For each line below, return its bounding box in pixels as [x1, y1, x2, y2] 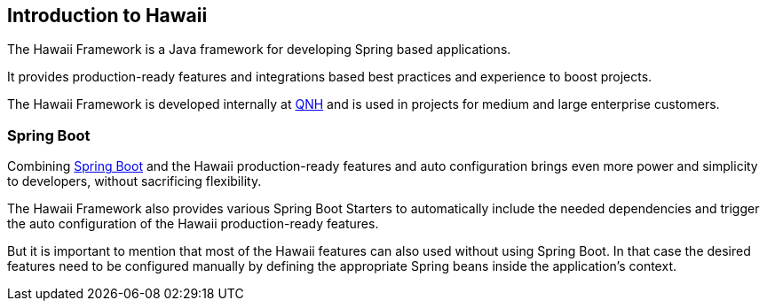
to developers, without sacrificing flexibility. [7, 173, 262, 189]
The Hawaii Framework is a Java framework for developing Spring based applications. [7, 42, 511, 58]
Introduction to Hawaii [7, 4, 208, 27]
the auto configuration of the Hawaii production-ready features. [7, 216, 379, 232]
